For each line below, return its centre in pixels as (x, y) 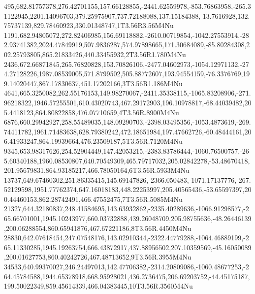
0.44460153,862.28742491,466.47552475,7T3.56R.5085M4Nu (93, 199)
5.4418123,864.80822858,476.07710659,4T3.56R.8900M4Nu (92, 112)
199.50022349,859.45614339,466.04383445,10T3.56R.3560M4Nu (98, 286)
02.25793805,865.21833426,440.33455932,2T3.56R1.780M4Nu (95, 54)
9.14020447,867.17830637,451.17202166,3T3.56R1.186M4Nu (93, 83)
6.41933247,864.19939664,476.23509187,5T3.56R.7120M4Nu (93, 141)
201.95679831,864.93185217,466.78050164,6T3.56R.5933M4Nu (97, 170)
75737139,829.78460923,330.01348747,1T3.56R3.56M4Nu (89, 25)
